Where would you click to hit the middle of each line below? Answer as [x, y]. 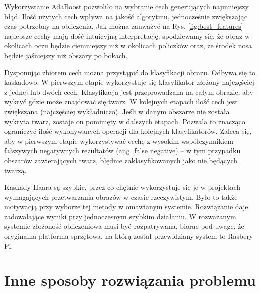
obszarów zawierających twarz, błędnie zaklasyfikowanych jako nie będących [121, 160]
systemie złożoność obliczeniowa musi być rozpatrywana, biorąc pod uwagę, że [124, 226]
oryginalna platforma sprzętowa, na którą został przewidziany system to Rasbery [129, 236]
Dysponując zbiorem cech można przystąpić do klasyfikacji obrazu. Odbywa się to [130, 72]
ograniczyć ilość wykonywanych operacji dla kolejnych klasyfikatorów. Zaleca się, [128, 131]
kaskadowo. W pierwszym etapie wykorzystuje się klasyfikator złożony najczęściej [129, 82]
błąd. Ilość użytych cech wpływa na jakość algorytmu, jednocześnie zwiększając [126, 16]
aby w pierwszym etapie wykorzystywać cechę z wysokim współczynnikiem [119, 140]
